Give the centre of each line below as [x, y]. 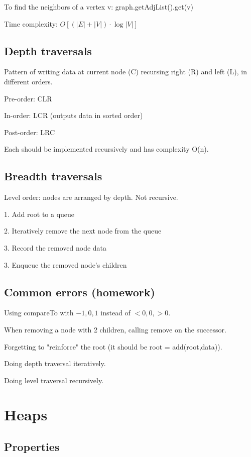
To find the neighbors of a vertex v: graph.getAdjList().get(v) [99, 7]
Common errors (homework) [80, 292]
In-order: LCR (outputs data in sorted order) [74, 115]
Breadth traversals [53, 176]
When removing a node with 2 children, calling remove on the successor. [115, 329]
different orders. [28, 81]
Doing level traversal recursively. [54, 380]
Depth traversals [48, 50]
